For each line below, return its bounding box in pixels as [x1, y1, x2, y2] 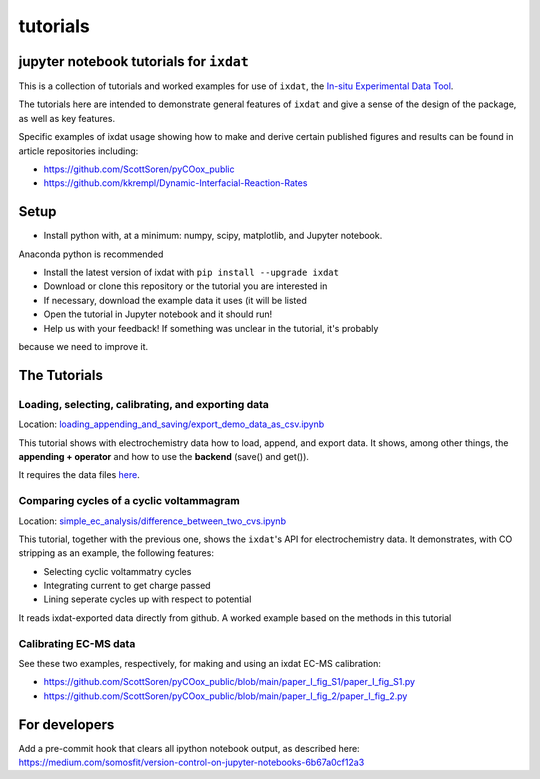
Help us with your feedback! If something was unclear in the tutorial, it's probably [43, 322, 379, 334]
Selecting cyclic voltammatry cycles [43, 565, 192, 577]
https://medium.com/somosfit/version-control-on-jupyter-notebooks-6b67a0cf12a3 [18, 756, 365, 769]
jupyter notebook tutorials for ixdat [18, 53, 249, 70]
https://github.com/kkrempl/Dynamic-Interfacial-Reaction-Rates [43, 177, 308, 189]
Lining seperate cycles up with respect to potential [43, 593, 252, 605]
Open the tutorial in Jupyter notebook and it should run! [43, 308, 273, 320]
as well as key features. [18, 112, 115, 124]
